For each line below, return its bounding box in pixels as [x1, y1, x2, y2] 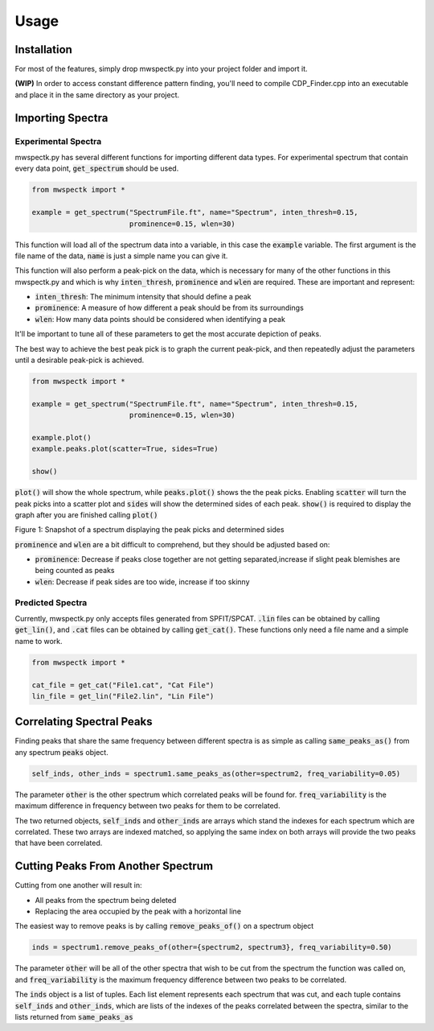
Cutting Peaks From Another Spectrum [14, 860, 213, 873]
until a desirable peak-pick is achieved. [14, 355, 145, 365]
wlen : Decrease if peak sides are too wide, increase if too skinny [35, 576, 250, 587]
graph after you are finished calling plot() [14, 509, 158, 519]
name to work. [14, 636, 63, 645]
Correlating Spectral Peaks [14, 715, 153, 728]
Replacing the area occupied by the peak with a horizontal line [35, 906, 241, 917]
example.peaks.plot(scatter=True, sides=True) [31, 444, 219, 454]
